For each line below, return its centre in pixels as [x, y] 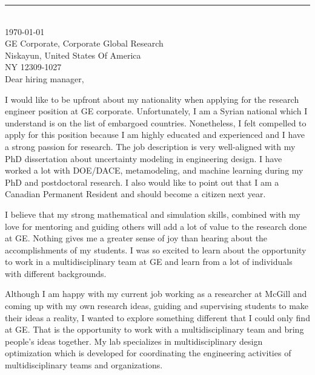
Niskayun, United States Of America [73, 55]
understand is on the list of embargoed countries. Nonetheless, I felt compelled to [156, 122]
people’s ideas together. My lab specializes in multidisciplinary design [134, 341]
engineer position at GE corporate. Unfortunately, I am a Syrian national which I [156, 111]
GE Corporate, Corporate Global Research [84, 43]
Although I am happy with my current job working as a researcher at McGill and [156, 294]
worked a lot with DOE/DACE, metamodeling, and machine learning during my [154, 170]
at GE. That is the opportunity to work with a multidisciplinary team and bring [154, 329]
